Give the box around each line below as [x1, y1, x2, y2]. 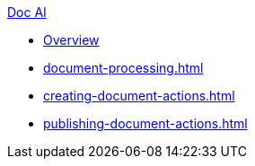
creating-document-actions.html [43, 88, 235, 103]
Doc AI [7, 4, 47, 20]
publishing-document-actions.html [43, 116, 248, 131]
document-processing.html [43, 60, 204, 75]
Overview [43, 32, 100, 48]
